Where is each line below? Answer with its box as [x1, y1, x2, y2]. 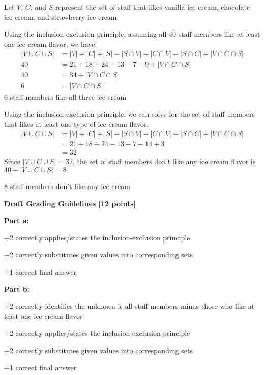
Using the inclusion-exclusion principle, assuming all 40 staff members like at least [4, 29, 260, 39]
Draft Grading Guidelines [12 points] [4, 198, 136, 208]
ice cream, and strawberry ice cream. [4, 11, 119, 22]
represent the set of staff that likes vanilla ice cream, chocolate [55, 2, 250, 12]
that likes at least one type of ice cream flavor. [4, 118, 149, 129]
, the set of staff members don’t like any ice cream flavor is [72, 156, 256, 167]
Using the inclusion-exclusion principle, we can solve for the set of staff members [4, 109, 255, 119]
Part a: [4, 215, 29, 226]
